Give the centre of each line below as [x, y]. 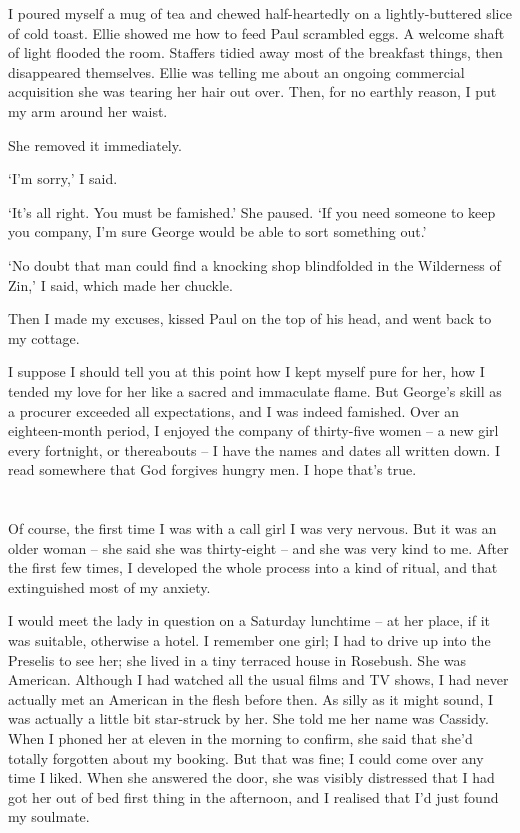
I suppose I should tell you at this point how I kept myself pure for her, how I [246, 371]
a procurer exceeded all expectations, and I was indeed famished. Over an [234, 410]
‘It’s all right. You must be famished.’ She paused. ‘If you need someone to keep [252, 211]
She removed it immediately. [95, 144]
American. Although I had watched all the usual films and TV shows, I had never [258, 679]
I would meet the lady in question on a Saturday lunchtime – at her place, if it [249, 620]
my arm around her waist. [88, 110]
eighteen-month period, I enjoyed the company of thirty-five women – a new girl [253, 430]
